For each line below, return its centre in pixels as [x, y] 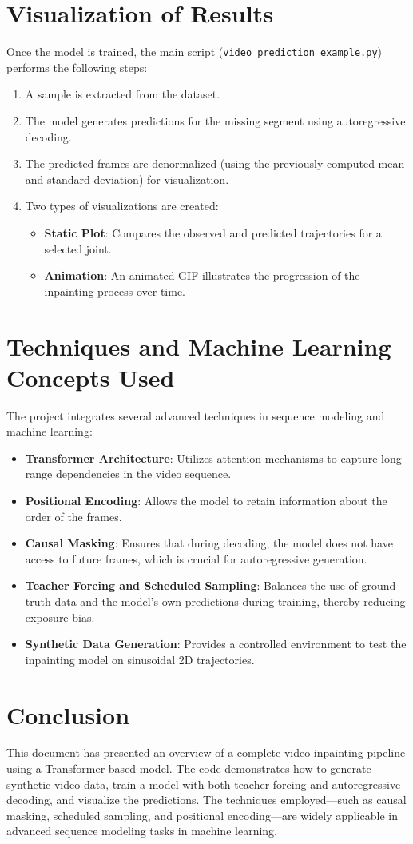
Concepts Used [91, 377]
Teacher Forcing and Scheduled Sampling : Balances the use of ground [210, 585]
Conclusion [68, 714]
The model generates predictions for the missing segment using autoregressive [215, 120]
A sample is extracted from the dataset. [123, 94]
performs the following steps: [77, 67]
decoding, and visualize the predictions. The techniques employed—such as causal [206, 800]
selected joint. [78, 248]
